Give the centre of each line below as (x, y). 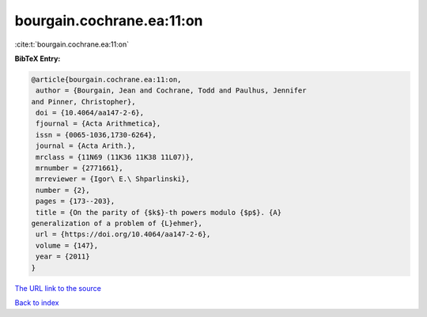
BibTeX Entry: (38, 58)
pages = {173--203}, (76, 201)
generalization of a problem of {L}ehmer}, (117, 223)
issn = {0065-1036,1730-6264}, (96, 135)
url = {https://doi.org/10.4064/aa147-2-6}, (123, 234)
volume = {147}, (67, 245)
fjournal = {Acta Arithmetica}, (98, 124)
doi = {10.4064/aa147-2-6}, (90, 113)
